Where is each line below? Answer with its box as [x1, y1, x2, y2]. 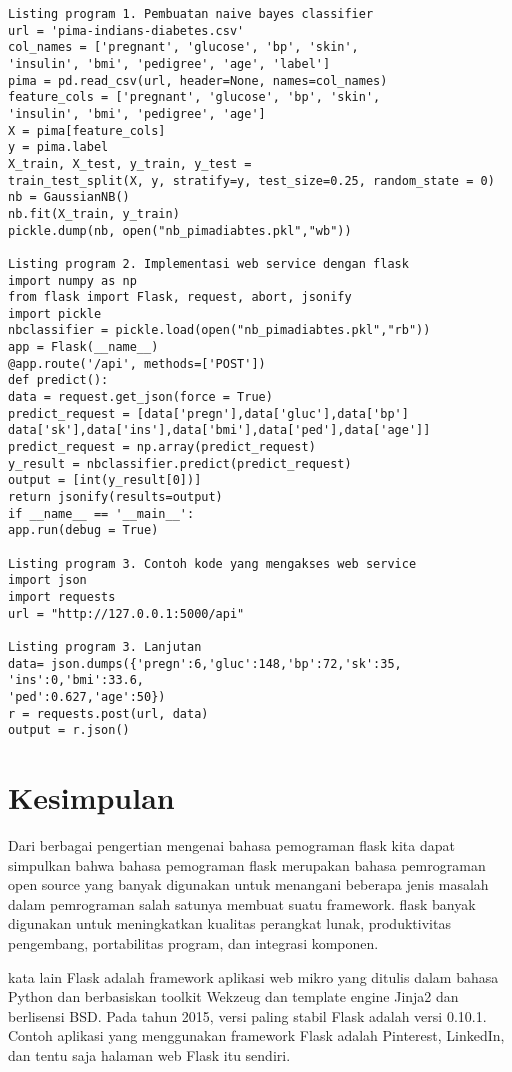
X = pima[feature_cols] [8, 123, 166, 138]
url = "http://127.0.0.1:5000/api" [8, 606, 245, 621]
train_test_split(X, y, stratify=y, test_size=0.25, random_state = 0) [8, 173, 495, 188]
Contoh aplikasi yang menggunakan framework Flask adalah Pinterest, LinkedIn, [8, 1025, 505, 1046]
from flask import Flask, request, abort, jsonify [8, 290, 352, 305]
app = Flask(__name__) [8, 340, 159, 355]
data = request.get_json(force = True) [8, 390, 273, 405]
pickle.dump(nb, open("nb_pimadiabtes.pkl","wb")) [8, 223, 352, 238]
